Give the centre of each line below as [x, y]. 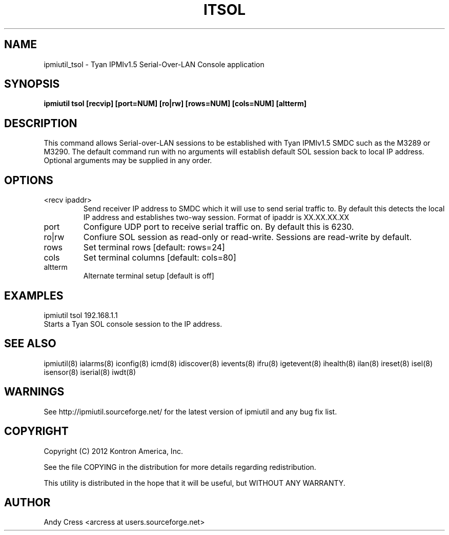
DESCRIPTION [41, 123]
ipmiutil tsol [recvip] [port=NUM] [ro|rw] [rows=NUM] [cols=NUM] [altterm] [175, 104]
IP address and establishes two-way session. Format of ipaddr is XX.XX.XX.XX [216, 217]
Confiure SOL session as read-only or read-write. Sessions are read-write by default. [247, 237]
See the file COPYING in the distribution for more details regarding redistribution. [180, 467]
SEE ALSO [30, 344]
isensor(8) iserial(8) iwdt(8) [90, 372]
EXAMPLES [34, 295]
